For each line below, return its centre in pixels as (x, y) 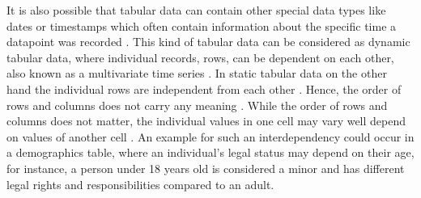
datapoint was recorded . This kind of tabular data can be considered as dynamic (208, 42)
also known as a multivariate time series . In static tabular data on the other (197, 73)
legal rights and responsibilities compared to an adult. (140, 184)
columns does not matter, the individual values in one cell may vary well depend (206, 121)
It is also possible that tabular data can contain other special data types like (196, 10)
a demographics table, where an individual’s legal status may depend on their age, (210, 152)
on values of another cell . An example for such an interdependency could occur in (210, 136)
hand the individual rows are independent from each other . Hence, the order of (204, 88)
